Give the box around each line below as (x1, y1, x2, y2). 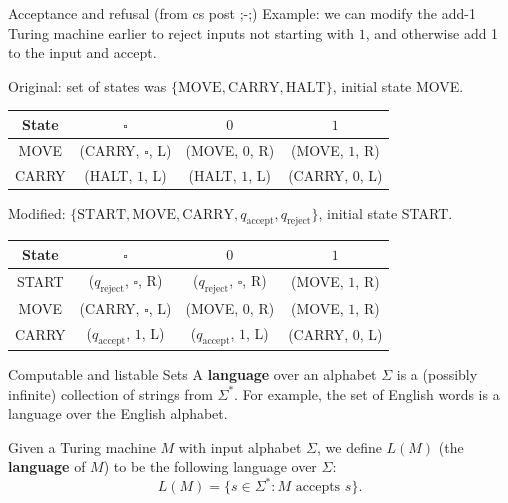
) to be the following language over (103, 456, 317, 477)
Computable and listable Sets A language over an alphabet (8, 363, 377, 384)
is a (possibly (396, 363, 478, 384)
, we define (316, 436, 382, 457)
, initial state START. (318, 202, 453, 223)
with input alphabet (178, 436, 302, 457)
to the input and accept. (8, 42, 157, 63)
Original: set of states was (8, 75, 167, 96)
